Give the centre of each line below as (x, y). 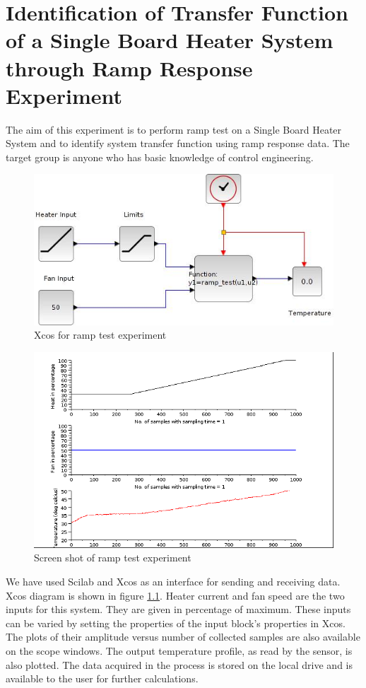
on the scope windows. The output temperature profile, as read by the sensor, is (179, 650)
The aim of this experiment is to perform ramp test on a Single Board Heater (174, 129)
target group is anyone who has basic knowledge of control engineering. (160, 157)
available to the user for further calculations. (102, 678)
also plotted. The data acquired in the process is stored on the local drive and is (179, 664)
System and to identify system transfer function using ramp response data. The (178, 143)
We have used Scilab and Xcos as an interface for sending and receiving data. (173, 582)
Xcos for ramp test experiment (100, 335)
